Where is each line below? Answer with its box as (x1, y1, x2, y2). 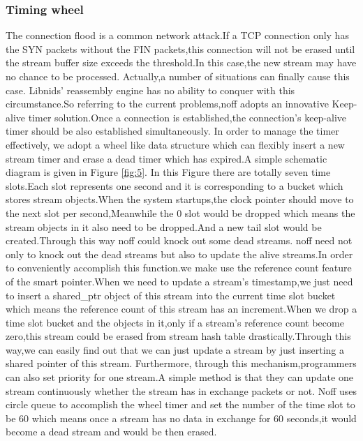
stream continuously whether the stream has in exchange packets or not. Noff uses (6, 383, 357, 398)
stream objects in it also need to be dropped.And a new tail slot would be (6, 219, 322, 234)
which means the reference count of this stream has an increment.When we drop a (6, 301, 357, 316)
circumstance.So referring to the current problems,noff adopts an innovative (6, 96, 329, 111)
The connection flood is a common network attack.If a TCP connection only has (6, 28, 349, 43)
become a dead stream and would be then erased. (6, 424, 217, 439)
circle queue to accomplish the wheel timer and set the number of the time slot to (6, 397, 355, 412)
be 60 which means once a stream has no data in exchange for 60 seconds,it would (6, 410, 357, 425)
